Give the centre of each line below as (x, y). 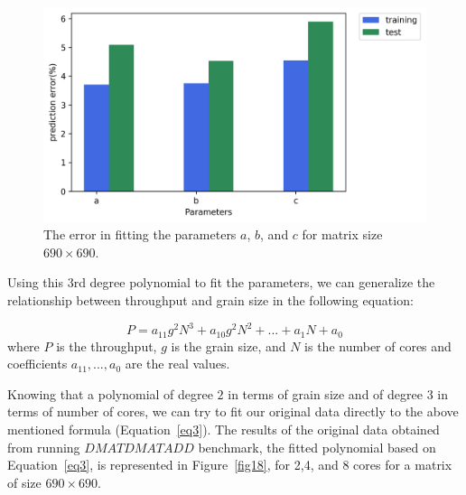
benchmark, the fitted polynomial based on (317, 447)
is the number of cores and (378, 346)
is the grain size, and (228, 346)
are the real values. (177, 364)
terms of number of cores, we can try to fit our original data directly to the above (233, 411)
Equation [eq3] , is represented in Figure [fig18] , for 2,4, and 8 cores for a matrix (230, 465)
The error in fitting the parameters (140, 234)
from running (44, 447)
